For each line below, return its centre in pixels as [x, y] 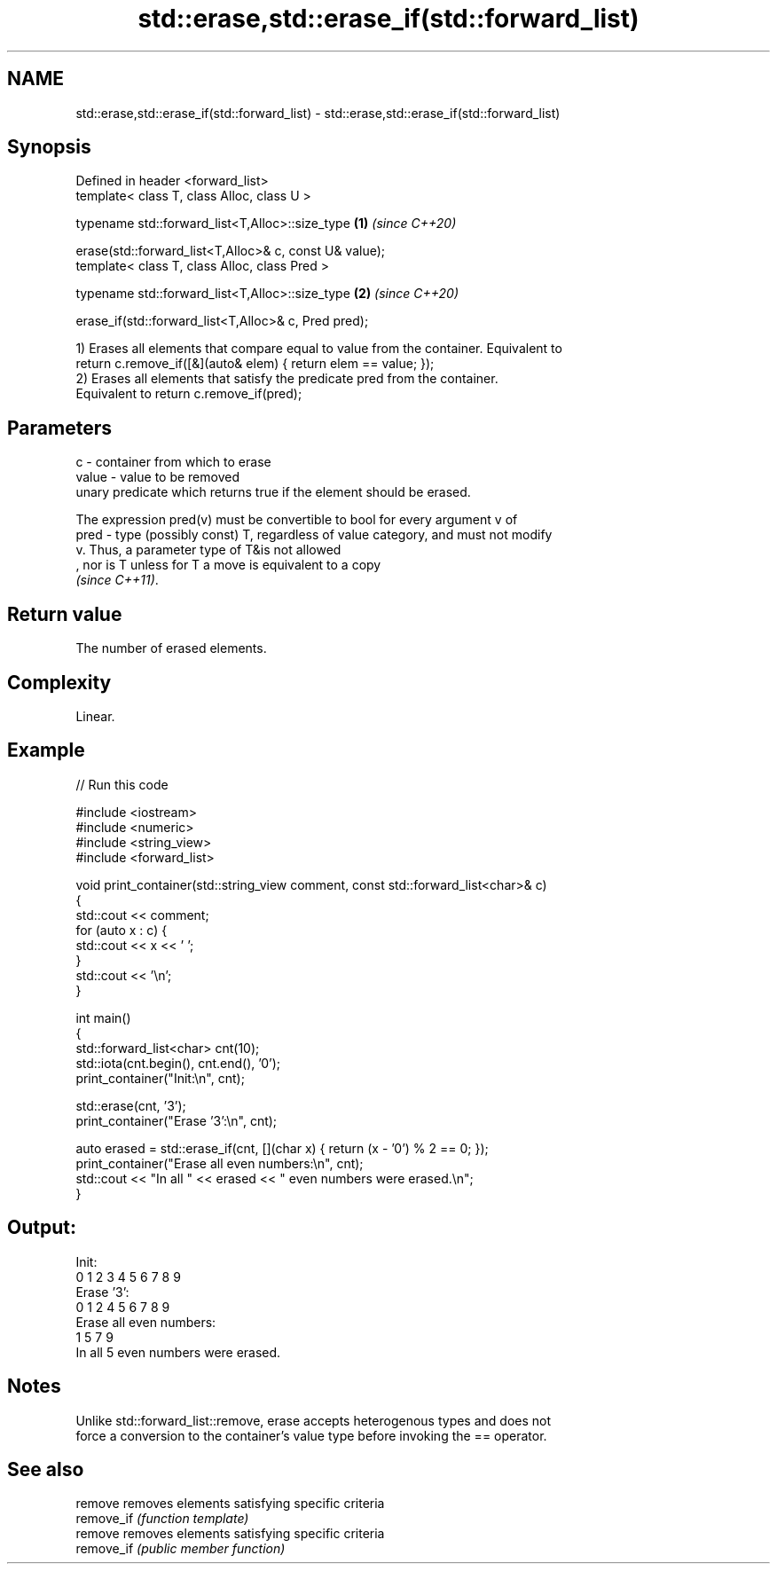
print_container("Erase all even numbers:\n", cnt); [220, 1163]
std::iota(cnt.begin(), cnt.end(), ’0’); [178, 1063]
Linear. [95, 716]
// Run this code [122, 784]
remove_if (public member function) [181, 1549]
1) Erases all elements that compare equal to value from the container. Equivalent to [319, 349]
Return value [65, 614]
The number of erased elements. [171, 648]
